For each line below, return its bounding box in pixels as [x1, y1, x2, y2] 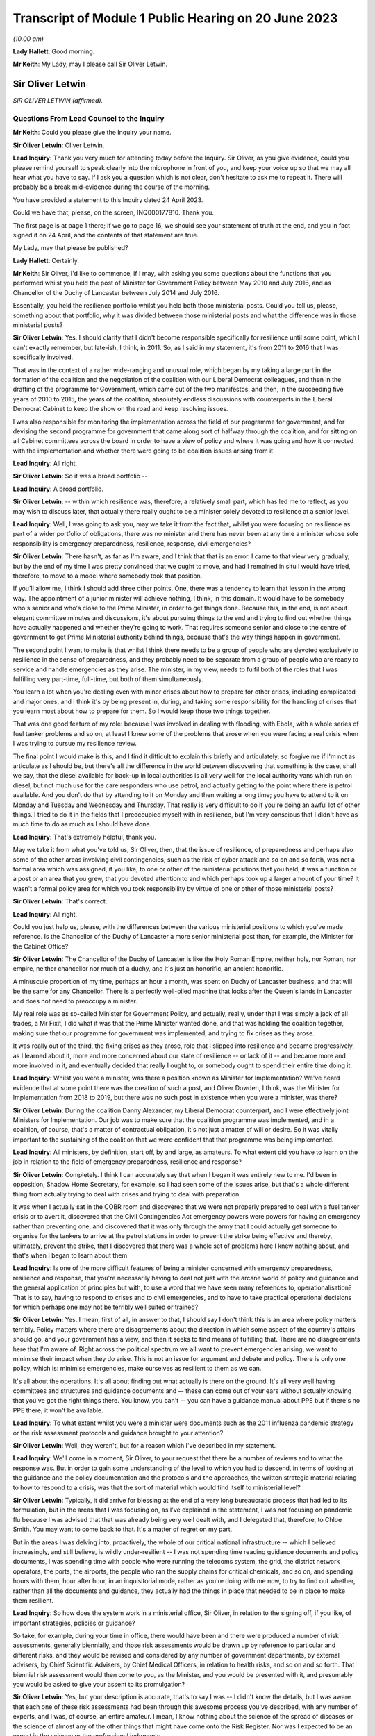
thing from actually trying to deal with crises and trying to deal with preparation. [12, 1190, 241, 1198]
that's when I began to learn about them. [12, 1251, 129, 1260]
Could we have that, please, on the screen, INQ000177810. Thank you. [12, 208, 215, 217]
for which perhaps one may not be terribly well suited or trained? [12, 1303, 199, 1311]
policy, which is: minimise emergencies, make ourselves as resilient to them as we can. [12, 1364, 262, 1373]
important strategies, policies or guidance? [12, 1619, 135, 1627]
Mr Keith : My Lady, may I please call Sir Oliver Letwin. [12, 60, 168, 69]
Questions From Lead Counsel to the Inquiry [12, 114, 165, 123]
